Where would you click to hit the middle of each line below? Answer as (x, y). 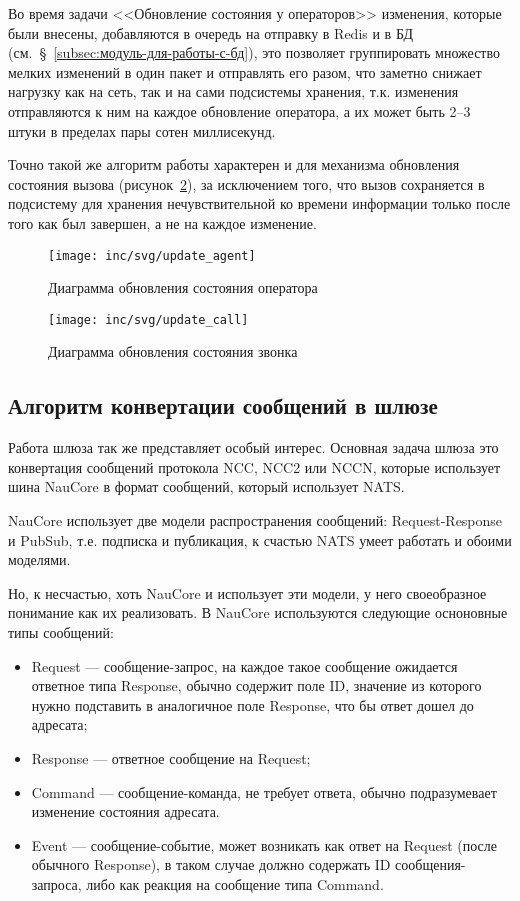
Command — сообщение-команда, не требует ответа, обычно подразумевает (264, 791)
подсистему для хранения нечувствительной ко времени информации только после (259, 203)
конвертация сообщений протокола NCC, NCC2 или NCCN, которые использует (254, 466)
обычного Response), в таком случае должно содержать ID (211, 864)
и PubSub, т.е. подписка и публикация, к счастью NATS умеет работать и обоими (260, 539)
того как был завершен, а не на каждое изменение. (162, 222)
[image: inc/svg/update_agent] (152, 255)
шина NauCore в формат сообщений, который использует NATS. (206, 486)
